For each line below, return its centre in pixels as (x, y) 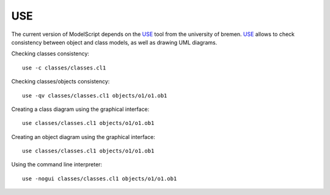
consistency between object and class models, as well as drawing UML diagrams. (114, 42)
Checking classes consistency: (50, 54)
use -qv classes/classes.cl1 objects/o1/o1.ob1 (95, 95)
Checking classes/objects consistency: (61, 82)
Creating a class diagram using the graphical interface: (80, 109)
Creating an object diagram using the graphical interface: (83, 136)
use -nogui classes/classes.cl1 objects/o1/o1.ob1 (100, 179)
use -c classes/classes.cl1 (64, 68)
